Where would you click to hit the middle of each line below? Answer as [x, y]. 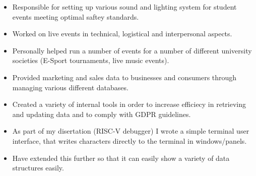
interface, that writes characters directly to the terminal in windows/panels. [130, 140]
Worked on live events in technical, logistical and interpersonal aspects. [122, 34]
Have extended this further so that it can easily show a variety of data [121, 158]
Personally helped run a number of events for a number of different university [132, 50]
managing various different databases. [70, 87]
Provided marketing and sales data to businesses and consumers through [124, 77]
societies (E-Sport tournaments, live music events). [91, 60]
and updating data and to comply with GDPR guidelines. [102, 114]
